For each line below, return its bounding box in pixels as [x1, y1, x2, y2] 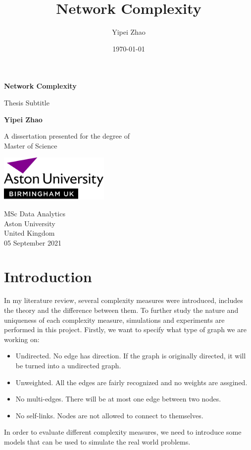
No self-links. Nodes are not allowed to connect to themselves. [15, 410, 203, 420]
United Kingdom [4, 228, 55, 238]
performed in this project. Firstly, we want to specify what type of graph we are [4, 324, 247, 335]
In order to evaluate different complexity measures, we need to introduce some [4, 427, 242, 437]
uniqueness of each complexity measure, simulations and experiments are [4, 314, 225, 325]
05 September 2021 [4, 237, 61, 248]
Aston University [4, 218, 55, 228]
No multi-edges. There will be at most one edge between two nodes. [15, 394, 221, 404]
